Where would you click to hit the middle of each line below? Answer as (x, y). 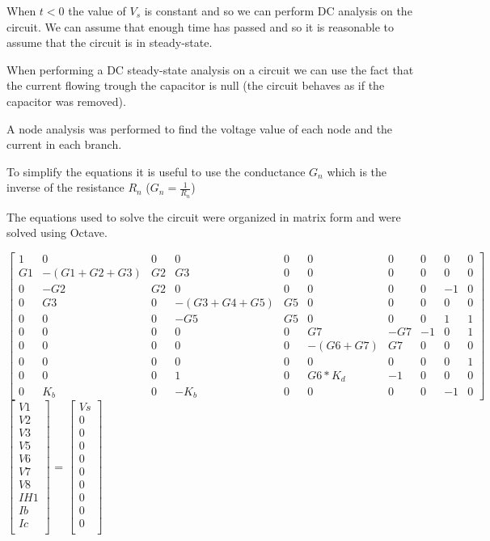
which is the (357, 171)
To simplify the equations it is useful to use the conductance (156, 171)
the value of (97, 11)
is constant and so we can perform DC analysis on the (278, 11)
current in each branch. (64, 144)
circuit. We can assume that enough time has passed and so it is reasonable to (200, 26)
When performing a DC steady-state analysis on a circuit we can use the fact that (210, 69)
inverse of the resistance (65, 187)
